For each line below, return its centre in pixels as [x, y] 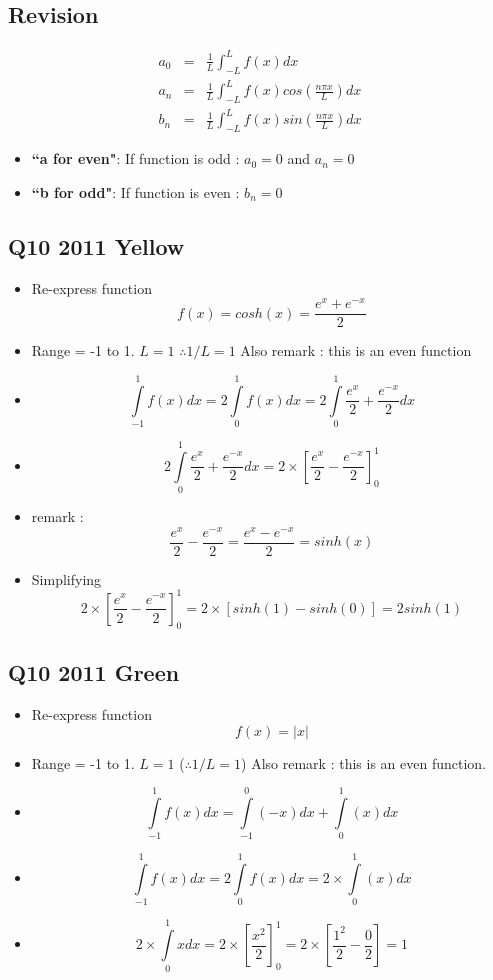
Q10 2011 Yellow [96, 245]
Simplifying [66, 578]
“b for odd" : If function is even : [135, 191]
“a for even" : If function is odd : [135, 158]
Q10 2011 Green [94, 672]
